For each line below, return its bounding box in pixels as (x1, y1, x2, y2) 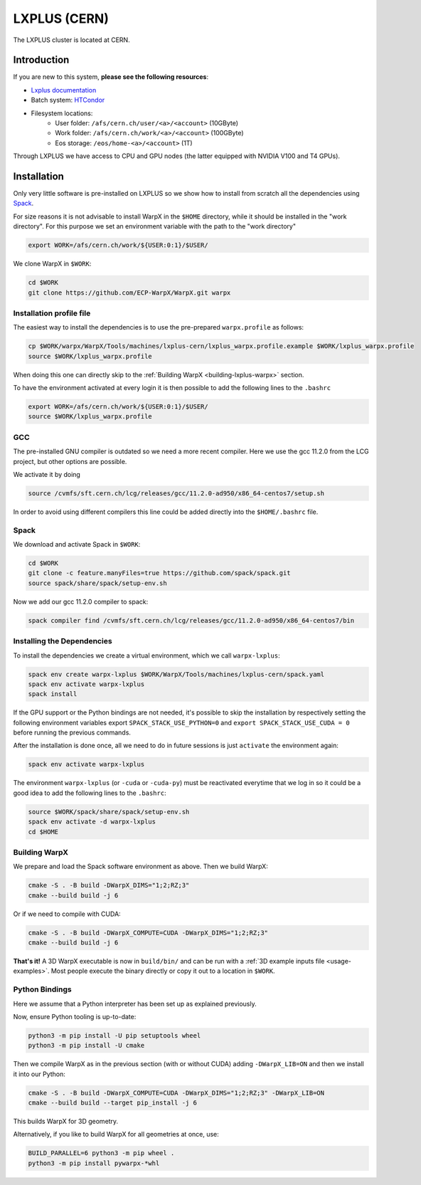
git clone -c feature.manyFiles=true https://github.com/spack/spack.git (28, 569, 291, 577)
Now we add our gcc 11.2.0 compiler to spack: (13, 597, 149, 606)
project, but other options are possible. (13, 457, 127, 465)
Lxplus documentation (31, 85, 97, 94)
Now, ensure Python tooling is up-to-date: (13, 1012, 137, 1021)
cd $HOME (28, 828, 59, 836)
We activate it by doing (13, 470, 81, 478)
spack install (28, 690, 78, 698)
